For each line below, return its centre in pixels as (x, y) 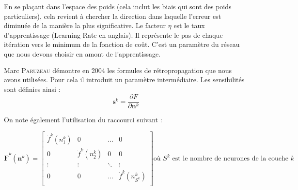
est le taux (189, 25)
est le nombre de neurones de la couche (230, 159)
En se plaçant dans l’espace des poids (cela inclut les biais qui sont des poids (118, 6)
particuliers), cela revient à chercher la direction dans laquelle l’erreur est (113, 16)
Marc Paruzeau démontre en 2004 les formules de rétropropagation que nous (118, 70)
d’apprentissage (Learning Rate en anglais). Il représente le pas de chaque (113, 35)
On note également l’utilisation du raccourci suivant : (83, 120)
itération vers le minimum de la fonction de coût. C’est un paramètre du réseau (122, 44)
